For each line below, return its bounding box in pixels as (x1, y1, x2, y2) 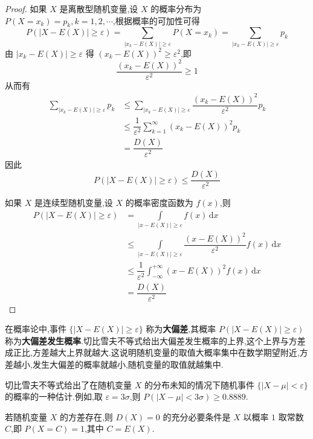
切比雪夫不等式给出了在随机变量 (5, 378, 132, 391)
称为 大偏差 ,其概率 (146, 322, 216, 335)
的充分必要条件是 (163, 410, 231, 423)
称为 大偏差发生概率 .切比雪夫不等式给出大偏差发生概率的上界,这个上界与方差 (5, 334, 306, 347)
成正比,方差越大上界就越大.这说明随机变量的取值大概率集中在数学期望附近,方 (5, 346, 308, 359)
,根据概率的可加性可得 (112, 14, 200, 27)
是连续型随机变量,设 (34, 196, 113, 209)
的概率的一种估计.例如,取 (5, 390, 103, 403)
